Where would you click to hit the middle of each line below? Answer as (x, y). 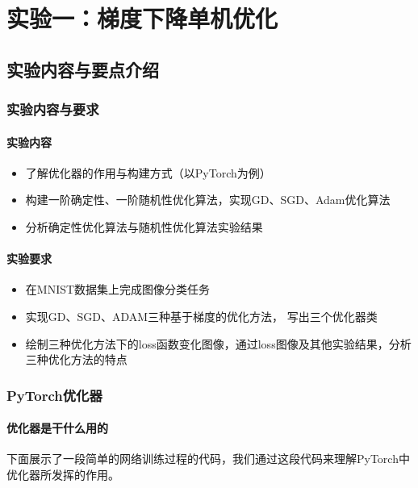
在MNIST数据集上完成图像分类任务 (118, 289)
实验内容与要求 (53, 109)
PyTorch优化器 (54, 395)
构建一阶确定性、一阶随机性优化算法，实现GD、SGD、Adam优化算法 (208, 200)
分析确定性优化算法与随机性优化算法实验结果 (144, 226)
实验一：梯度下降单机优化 (142, 18)
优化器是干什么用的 (57, 428)
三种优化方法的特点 (76, 359)
